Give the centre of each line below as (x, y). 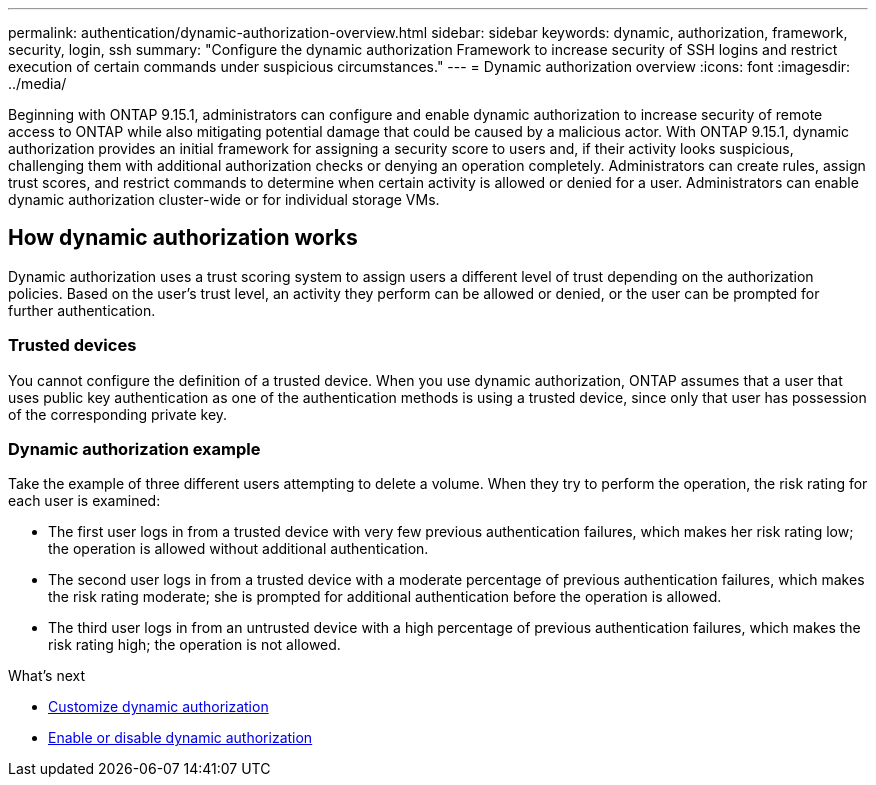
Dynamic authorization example (134, 448)
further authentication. (82, 310)
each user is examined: (84, 501)
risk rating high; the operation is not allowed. (194, 645)
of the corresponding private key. (118, 414)
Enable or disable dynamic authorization (180, 738)
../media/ (37, 83)
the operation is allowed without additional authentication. (238, 549)
